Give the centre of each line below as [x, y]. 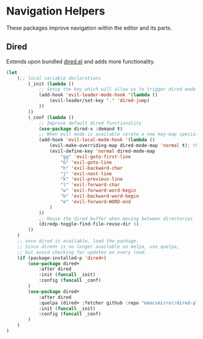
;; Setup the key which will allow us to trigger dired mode [117, 89]
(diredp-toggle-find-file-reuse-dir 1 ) [89, 224]
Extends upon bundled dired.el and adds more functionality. [81, 61]
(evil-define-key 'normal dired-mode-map [102, 151]
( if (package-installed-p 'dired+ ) [62, 258]
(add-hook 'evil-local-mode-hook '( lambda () [97, 140]
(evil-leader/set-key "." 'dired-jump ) [99, 101]
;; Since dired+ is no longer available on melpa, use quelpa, [98, 247]
